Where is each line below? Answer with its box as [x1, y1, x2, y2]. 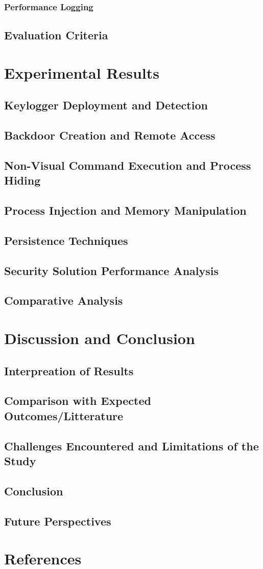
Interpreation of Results [4, 362, 134, 378]
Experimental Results [4, 62, 159, 83]
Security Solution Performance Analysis [4, 262, 219, 278]
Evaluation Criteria [4, 27, 108, 43]
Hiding [4, 172, 41, 188]
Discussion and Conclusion [4, 328, 195, 349]
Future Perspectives [4, 513, 111, 529]
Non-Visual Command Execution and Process [4, 157, 251, 173]
